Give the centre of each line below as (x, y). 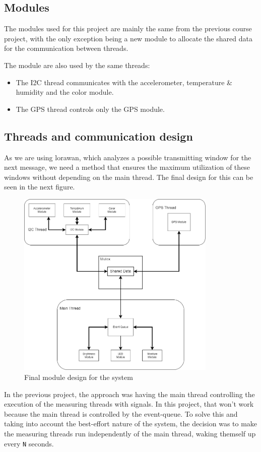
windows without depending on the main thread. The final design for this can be (129, 177)
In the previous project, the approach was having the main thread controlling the (129, 394)
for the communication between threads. (66, 48)
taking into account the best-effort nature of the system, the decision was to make (131, 424)
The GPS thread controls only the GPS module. (90, 109)
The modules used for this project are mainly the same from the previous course (128, 28)
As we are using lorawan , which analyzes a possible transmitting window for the (128, 157)
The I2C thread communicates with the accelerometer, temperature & (124, 82)
